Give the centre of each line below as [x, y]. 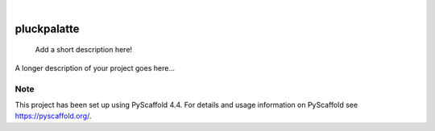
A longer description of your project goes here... [95, 68]
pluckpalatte [47, 29]
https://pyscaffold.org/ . [53, 116]
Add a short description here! [84, 50]
